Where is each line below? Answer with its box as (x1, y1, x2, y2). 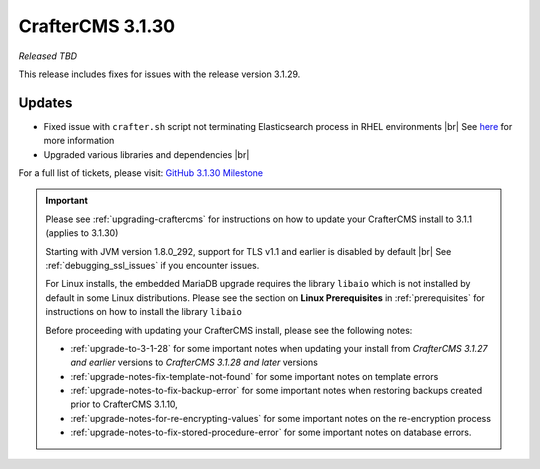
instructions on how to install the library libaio (45, 306, 242, 318)
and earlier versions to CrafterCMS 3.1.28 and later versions (70, 356, 319, 369)
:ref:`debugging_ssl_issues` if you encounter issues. (45, 259, 260, 271)
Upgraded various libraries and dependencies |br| (43, 148, 250, 160)
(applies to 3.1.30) (45, 227, 119, 239)
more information (43, 135, 115, 147)
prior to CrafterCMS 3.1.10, (70, 398, 179, 410)
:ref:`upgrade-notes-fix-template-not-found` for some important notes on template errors (70, 370, 439, 382)
